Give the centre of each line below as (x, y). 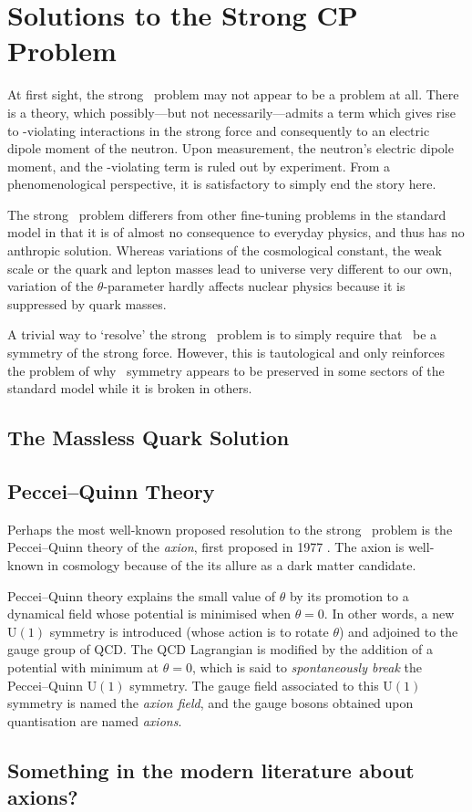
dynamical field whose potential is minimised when (149, 614)
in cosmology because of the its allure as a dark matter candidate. (232, 564)
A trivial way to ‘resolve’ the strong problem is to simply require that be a (222, 334)
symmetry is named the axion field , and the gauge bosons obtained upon (210, 703)
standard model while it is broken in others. (130, 388)
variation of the (51, 286)
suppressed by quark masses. (87, 303)
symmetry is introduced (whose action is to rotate (189, 631)
